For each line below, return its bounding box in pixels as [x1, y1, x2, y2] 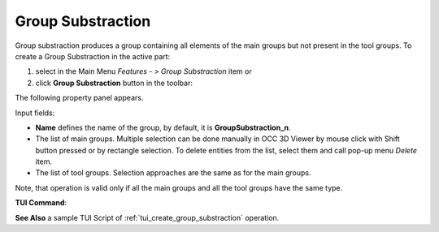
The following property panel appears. [15, 93, 144, 103]
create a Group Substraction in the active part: [15, 51, 171, 61]
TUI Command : [15, 198, 67, 208]
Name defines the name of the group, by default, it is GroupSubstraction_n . [35, 122, 292, 132]
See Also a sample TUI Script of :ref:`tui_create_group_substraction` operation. [15, 213, 280, 222]
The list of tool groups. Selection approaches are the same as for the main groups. [35, 168, 311, 178]
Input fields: [15, 108, 55, 118]
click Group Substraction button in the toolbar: [35, 78, 193, 88]
